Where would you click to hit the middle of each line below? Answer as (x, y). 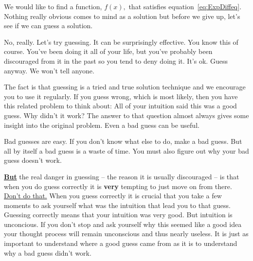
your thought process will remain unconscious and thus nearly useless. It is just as (126, 234)
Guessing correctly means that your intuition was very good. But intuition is (118, 215)
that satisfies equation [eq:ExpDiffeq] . (185, 6)
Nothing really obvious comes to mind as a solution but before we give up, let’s (122, 16)
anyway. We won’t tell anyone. (49, 70)
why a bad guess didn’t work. (48, 252)
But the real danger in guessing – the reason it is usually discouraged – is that (122, 176)
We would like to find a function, (53, 6)
